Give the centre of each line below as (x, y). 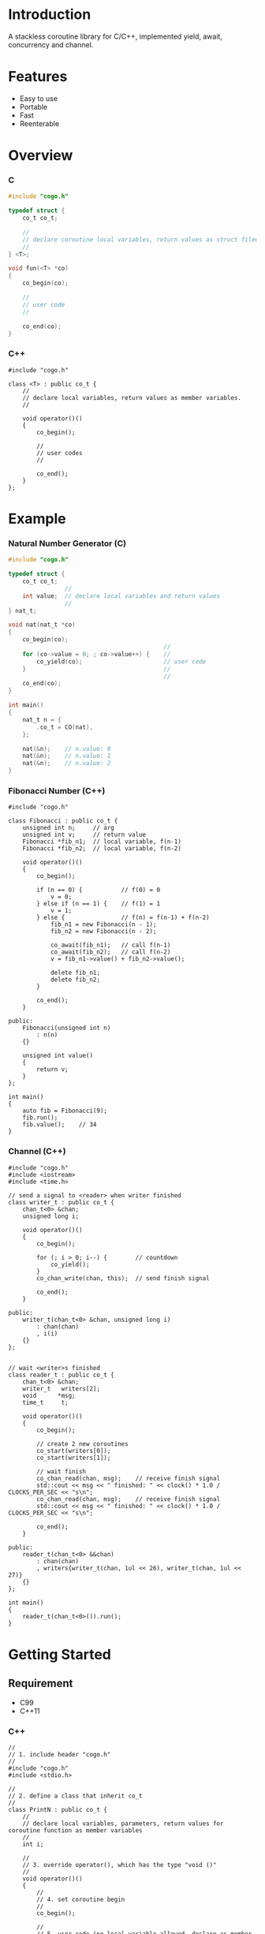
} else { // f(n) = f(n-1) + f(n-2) (123, 918)
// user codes (60, 453)
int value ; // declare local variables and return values (121, 596)
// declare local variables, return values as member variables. (132, 398)
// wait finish (62, 1471)
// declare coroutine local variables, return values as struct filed (141, 239)
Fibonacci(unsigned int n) (67, 1028)
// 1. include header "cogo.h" (60, 1754)
